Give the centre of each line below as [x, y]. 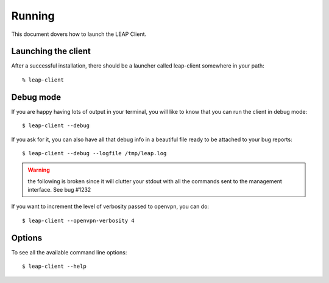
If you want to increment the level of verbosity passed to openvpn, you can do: [110, 206]
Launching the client [51, 51]
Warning [39, 170]
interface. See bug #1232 [59, 190]
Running [33, 16]
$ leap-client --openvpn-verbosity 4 [79, 220]
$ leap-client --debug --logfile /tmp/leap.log [94, 153]
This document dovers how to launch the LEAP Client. [79, 34]
